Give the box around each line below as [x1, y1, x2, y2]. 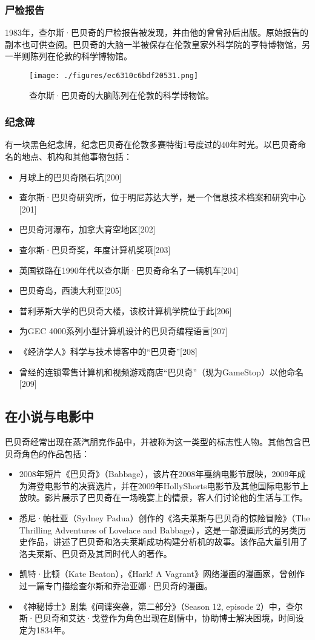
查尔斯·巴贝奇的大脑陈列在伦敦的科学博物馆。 [29, 88, 214, 101]
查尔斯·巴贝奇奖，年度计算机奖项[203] [19, 243, 171, 256]
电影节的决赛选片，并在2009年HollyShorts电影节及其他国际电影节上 [44, 479, 309, 492]
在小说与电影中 [5, 407, 94, 426]
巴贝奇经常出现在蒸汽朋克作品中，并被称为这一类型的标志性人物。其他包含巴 [5, 435, 310, 447]
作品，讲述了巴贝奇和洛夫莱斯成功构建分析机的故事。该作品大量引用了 [27, 535, 308, 548]
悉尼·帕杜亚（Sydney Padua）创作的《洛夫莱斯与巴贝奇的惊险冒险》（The [19, 511, 310, 524]
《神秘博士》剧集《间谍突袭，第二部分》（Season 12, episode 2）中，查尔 [19, 599, 303, 612]
